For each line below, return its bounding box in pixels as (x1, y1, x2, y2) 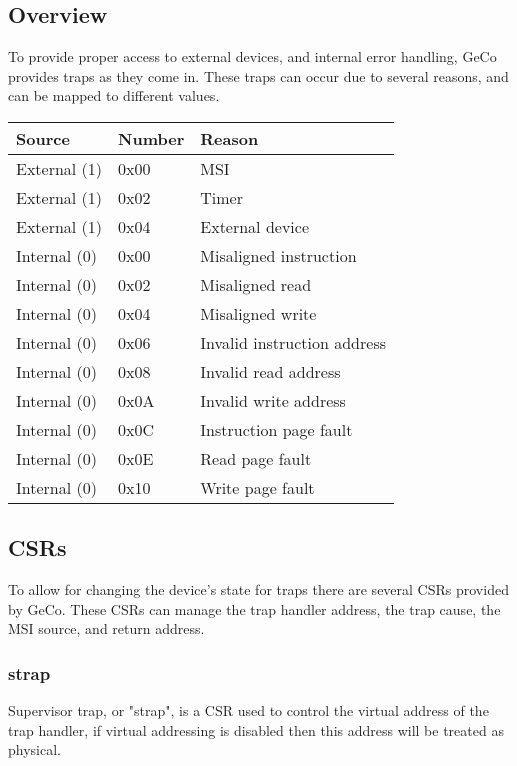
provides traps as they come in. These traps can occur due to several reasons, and (8, 65, 509, 86)
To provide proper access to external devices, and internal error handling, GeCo (8, 46, 497, 67)
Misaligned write (200, 301, 317, 325)
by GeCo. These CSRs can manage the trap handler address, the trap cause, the (8, 598, 501, 619)
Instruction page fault (200, 417, 353, 441)
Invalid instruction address (200, 330, 386, 354)
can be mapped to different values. (8, 85, 220, 106)
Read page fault (200, 446, 312, 470)
